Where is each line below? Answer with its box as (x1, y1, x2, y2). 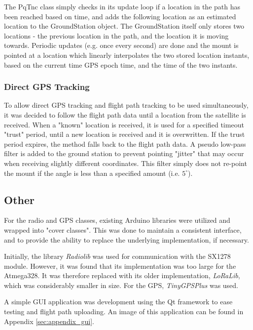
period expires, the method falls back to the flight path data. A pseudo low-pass (4, 138, 246, 149)
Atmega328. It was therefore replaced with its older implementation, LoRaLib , (4, 270, 240, 281)
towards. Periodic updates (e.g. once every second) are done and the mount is (4, 40, 239, 50)
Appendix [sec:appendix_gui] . (4, 316, 94, 326)
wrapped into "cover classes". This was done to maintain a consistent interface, (4, 224, 242, 235)
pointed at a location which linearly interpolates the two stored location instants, (4, 49, 250, 60)
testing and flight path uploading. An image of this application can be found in (4, 306, 244, 317)
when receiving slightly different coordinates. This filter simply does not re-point (4, 158, 247, 168)
